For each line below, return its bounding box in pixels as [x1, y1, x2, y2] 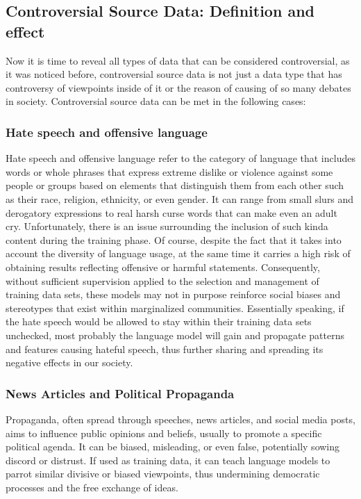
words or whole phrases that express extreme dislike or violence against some [6, 164, 333, 179]
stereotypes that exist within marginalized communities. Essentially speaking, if [6, 300, 344, 315]
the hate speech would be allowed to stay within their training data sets [6, 314, 312, 329]
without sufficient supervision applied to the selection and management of [6, 273, 319, 288]
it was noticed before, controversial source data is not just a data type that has [6, 67, 342, 81]
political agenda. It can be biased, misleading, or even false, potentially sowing [6, 439, 340, 454]
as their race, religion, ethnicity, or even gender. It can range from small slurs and [6, 191, 354, 206]
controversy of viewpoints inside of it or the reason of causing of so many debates [6, 80, 351, 95]
